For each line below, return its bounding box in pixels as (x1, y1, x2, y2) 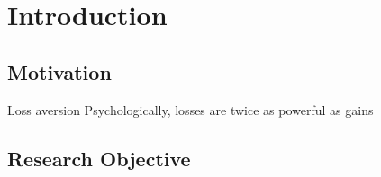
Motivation (7, 58, 112, 85)
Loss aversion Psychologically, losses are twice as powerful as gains (7, 100, 374, 119)
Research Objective (7, 144, 191, 172)
